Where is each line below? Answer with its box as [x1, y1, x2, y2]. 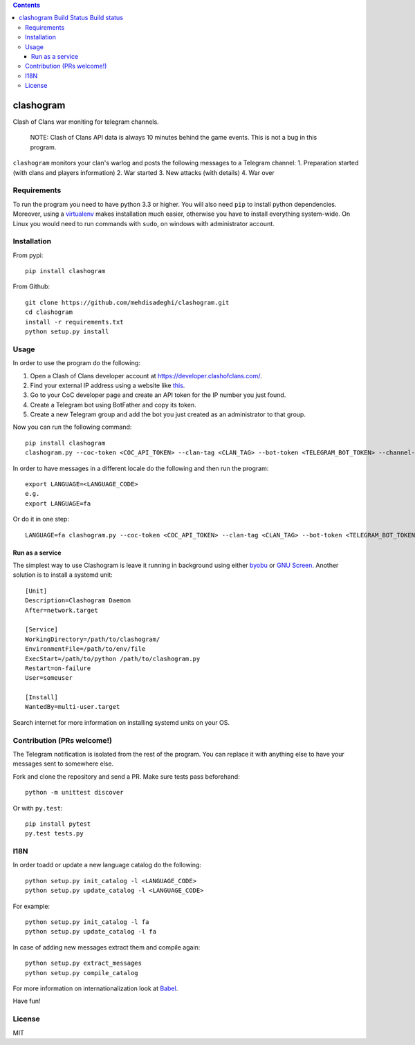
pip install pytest [25, 820, 91, 828]
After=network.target [25, 606, 98, 614]
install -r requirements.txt [25, 318, 124, 326]
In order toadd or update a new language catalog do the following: [12, 861, 202, 869]
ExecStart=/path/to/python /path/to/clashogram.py [25, 654, 201, 663]
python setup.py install [25, 328, 109, 335]
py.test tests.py [25, 830, 84, 838]
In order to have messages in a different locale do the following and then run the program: [12, 464, 269, 472]
